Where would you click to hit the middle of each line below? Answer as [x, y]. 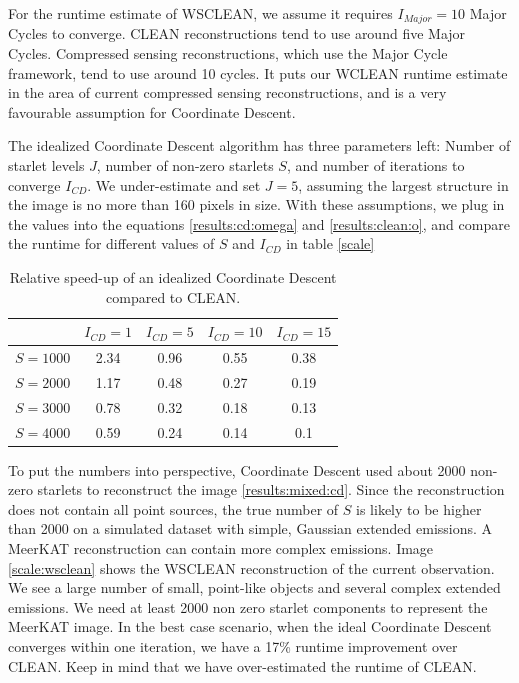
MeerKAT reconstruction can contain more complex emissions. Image [221, 548]
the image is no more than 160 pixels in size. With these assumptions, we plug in [256, 204]
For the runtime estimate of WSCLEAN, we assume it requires [200, 13]
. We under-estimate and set [174, 184]
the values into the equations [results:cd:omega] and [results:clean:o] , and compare [259, 223]
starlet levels [46, 165]
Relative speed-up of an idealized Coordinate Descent [173, 276]
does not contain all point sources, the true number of [173, 508]
